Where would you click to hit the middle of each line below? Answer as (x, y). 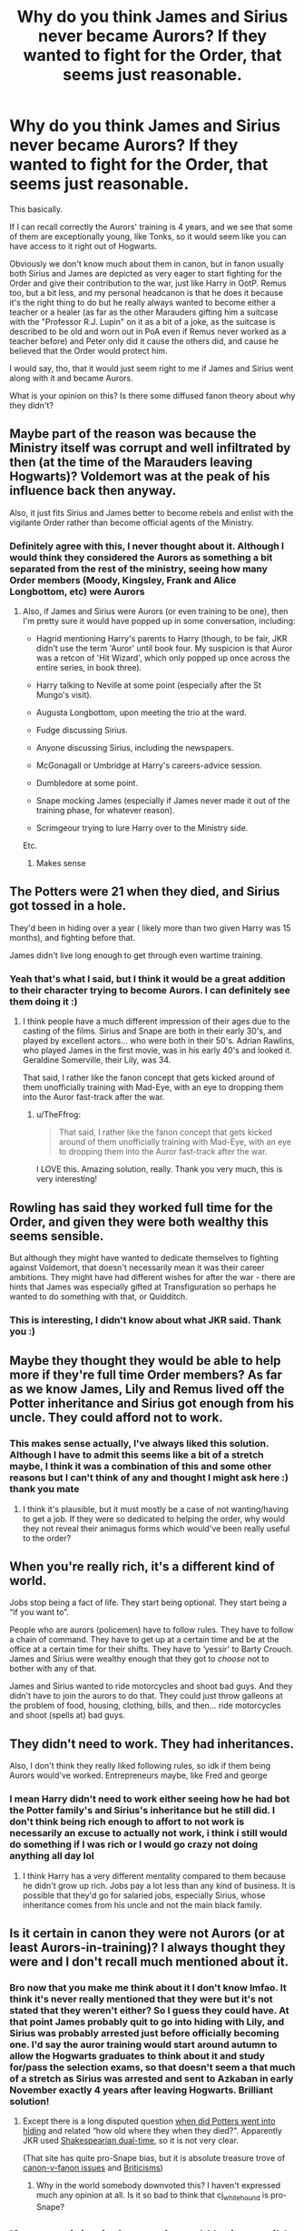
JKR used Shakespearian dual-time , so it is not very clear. (130, 2141)
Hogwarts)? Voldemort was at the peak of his (140, 476)
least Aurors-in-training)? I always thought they (147, 1948)
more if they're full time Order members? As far (146, 1375)
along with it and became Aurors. (71, 378)
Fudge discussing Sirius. (82, 731)
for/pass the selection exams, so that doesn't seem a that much (152, 2067)
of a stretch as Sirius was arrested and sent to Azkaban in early (152, 2078)
